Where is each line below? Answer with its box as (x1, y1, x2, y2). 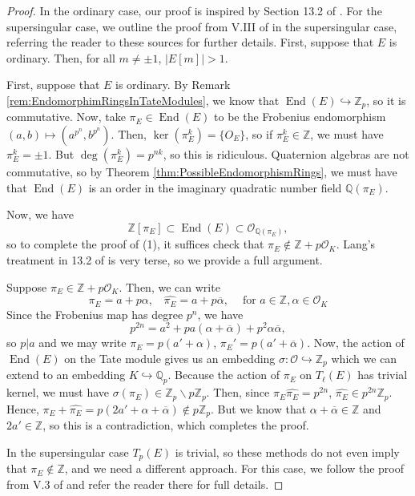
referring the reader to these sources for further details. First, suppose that (6, 34, 374, 50)
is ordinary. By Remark (115, 76, 231, 93)
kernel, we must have (6, 384, 110, 401)
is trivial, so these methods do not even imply (175, 443, 400, 460)
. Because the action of (167, 366, 280, 383)
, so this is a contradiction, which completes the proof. (42, 417, 309, 433)
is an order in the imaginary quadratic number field (88, 179, 342, 196)
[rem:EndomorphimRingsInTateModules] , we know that (6, 91, 280, 108)
